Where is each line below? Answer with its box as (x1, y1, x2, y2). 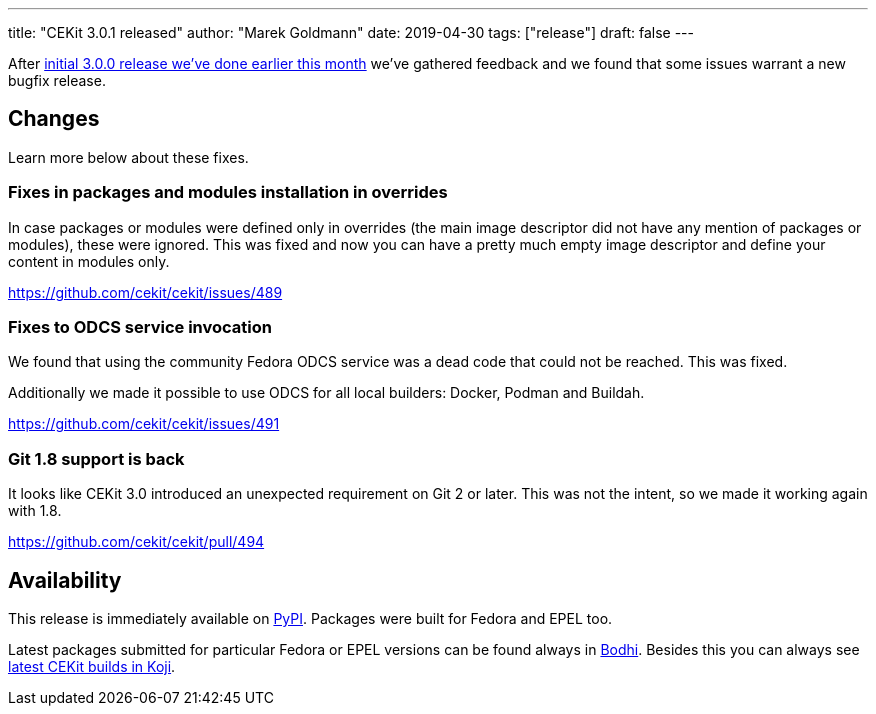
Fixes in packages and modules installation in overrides (8, 182, 448, 203)
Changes (8, 106, 100, 132)
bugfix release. (8, 72, 106, 89)
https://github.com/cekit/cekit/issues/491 (8, 415, 280, 433)
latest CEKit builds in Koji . (8, 657, 176, 675)
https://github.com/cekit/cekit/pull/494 (8, 533, 265, 551)
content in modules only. (8, 252, 170, 270)
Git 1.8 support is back (8, 448, 185, 469)
